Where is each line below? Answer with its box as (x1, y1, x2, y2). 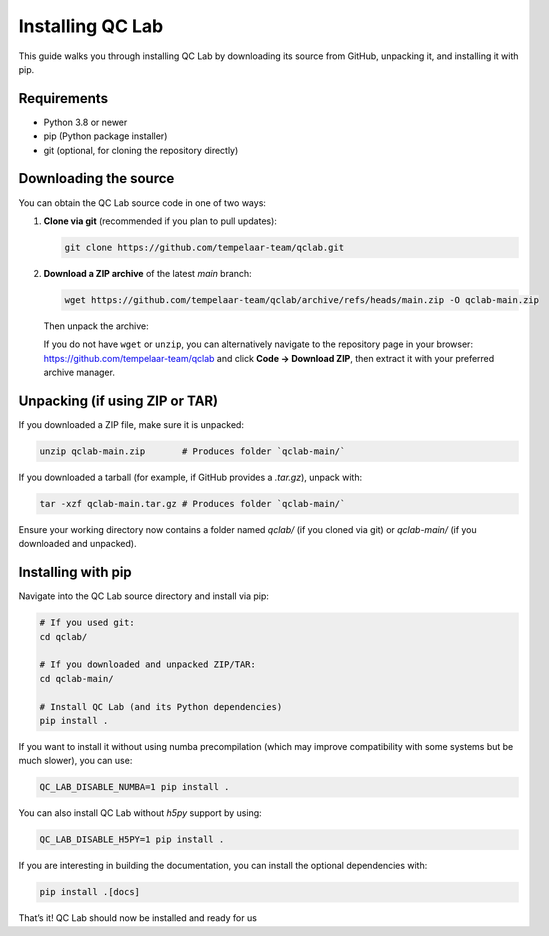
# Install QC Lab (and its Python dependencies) (39, 701, 283, 712)
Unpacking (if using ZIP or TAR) (18, 392, 219, 409)
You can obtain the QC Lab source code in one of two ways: (18, 196, 267, 209)
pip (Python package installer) (43, 130, 168, 142)
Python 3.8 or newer (43, 116, 128, 128)
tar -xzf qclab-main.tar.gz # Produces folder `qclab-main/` (39, 498, 346, 509)
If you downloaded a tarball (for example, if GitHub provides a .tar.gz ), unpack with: (18, 471, 363, 483)
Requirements (18, 90, 109, 107)
